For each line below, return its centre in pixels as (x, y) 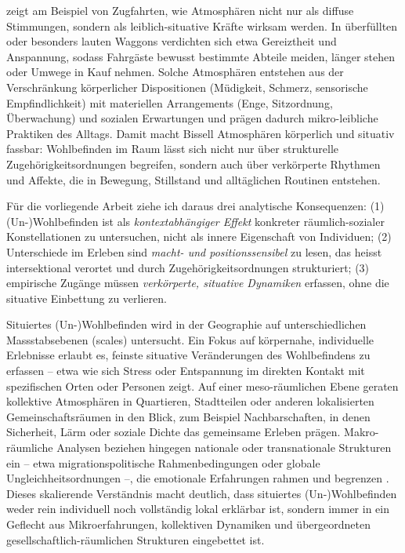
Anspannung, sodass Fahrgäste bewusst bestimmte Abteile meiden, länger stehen (201, 56)
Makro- (362, 432)
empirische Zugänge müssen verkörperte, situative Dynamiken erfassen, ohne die (198, 283)
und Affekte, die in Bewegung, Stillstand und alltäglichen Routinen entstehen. (193, 179)
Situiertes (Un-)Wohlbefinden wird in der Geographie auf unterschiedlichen (186, 324)
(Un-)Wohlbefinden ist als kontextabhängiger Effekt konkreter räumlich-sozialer (195, 221)
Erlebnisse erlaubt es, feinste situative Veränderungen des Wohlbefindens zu (188, 355)
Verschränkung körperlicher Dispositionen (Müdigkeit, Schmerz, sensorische (187, 87)
